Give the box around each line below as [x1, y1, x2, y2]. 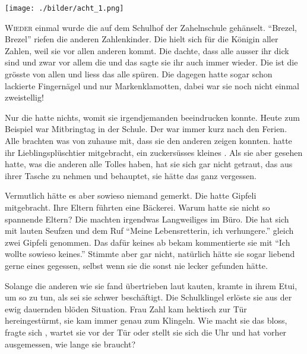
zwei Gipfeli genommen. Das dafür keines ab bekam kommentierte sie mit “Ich [5, 236, 290, 248]
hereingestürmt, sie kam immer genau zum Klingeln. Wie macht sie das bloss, [5, 314, 287, 327]
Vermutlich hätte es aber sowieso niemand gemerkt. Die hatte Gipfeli [5, 189, 257, 202]
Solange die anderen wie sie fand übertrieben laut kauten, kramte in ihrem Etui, [5, 279, 297, 292]
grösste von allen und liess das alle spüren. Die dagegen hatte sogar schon [5, 68, 273, 80]
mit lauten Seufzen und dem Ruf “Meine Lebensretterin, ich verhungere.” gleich [5, 224, 294, 237]
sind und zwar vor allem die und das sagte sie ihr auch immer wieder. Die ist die [5, 56, 298, 68]
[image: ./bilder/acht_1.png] [5, 4, 124, 12]
